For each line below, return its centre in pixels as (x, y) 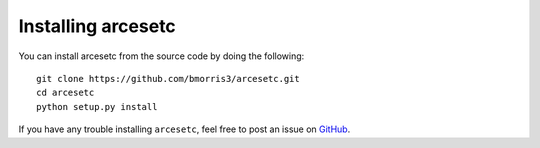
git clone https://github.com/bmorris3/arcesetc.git (168, 78)
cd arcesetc (65, 93)
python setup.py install (97, 106)
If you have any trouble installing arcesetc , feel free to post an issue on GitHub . (184, 129)
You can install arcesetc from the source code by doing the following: (161, 56)
